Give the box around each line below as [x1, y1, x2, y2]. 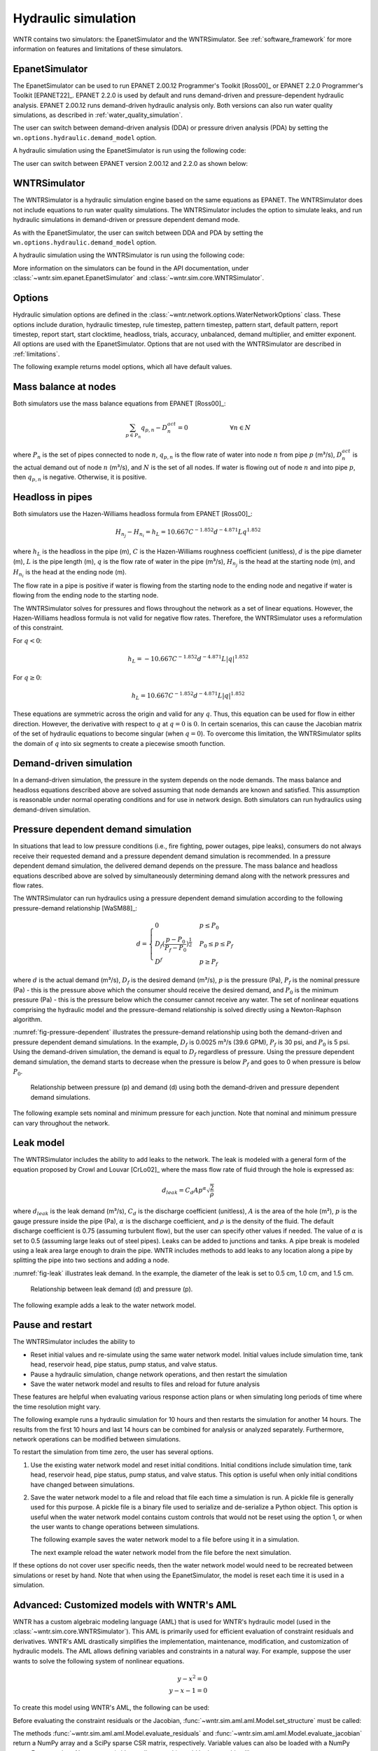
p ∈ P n [125, 431, 141, 440]
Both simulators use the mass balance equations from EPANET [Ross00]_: [13, 399, 226, 408]
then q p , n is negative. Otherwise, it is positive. [13, 473, 147, 483]
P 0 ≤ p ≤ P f [199, 940, 234, 949]
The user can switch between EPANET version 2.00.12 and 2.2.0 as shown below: [13, 159, 248, 167]
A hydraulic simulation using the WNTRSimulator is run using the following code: [13, 251, 245, 259]
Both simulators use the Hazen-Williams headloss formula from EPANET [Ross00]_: [13, 509, 253, 518]
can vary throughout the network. [13, 1119, 110, 1127]
